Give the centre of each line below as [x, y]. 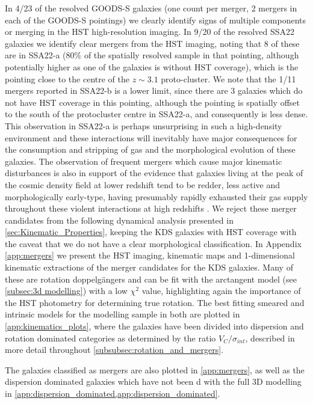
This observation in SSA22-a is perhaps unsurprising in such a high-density [144, 125]
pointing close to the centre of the [67, 78]
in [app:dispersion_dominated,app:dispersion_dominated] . [113, 393]
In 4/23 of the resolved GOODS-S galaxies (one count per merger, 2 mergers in [151, 8]
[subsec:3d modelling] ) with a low [66, 291]
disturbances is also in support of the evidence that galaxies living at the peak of [154, 173]
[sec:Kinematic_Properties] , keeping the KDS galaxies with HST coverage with [151, 232]
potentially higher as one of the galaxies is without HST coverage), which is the [152, 66]
